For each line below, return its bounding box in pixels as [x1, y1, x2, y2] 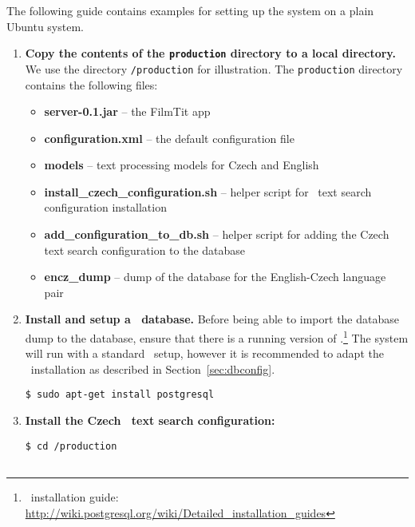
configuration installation [44, 199, 167, 216]
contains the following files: [25, 76, 158, 93]
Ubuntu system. [6, 18, 84, 34]
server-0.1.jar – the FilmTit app [44, 103, 211, 120]
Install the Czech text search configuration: [25, 412, 275, 429]
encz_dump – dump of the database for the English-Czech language [44, 268, 386, 285]
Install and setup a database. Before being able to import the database [25, 311, 399, 327]
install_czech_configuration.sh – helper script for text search [44, 183, 372, 200]
